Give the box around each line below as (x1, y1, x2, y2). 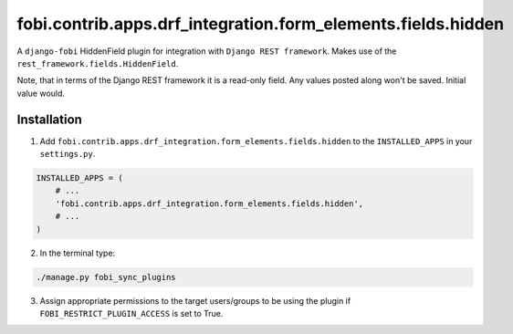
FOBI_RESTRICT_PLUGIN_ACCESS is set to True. (39, 308, 224, 318)
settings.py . (39, 149, 96, 160)
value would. (16, 88, 66, 99)
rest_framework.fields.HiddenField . (16, 57, 179, 68)
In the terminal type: (39, 247, 116, 258)
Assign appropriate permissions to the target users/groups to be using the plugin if (39, 295, 351, 306)
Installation (16, 111, 82, 127)
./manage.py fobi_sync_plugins (36, 272, 177, 282)
